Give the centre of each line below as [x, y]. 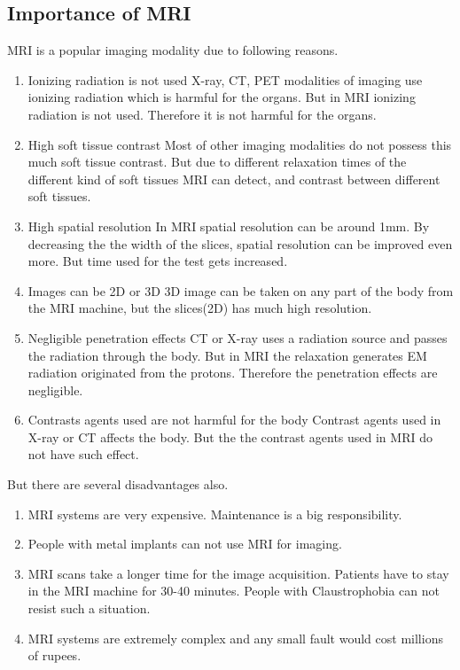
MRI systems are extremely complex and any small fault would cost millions [235, 638]
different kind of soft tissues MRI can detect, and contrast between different [234, 179]
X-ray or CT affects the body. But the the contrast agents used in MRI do [230, 436]
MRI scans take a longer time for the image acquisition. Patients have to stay [238, 573]
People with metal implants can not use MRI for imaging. [185, 544]
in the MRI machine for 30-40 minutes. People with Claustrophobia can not [234, 591]
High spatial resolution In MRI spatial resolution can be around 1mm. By [229, 226]
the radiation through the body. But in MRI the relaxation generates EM [227, 355]
